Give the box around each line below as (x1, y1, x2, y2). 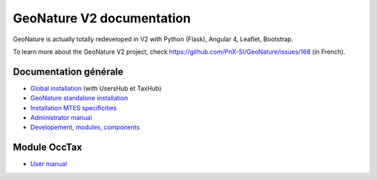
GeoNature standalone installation (30, 94, 128, 103)
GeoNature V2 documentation (13, 10, 191, 26)
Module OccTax (13, 142, 83, 153)
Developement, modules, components (30, 123, 140, 132)
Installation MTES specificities (30, 103, 117, 112)
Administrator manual (30, 114, 92, 122)
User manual (30, 160, 68, 168)
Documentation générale (13, 66, 124, 77)
